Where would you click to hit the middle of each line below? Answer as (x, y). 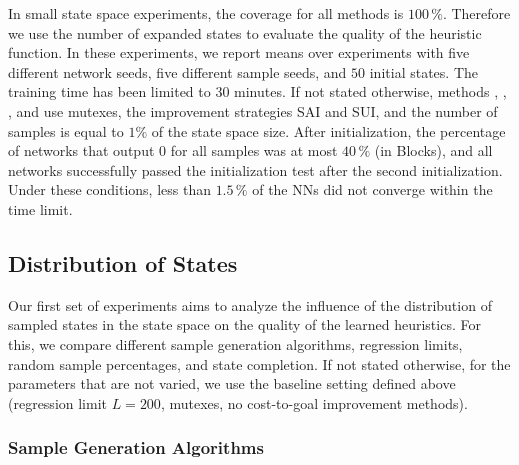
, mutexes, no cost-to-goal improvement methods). (314, 402)
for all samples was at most (254, 150)
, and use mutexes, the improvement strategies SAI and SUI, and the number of (253, 110)
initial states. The (423, 71)
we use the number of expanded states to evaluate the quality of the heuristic (245, 32)
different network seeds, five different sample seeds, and (177, 71)
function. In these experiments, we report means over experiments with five (239, 52)
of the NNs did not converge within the (372, 189)
